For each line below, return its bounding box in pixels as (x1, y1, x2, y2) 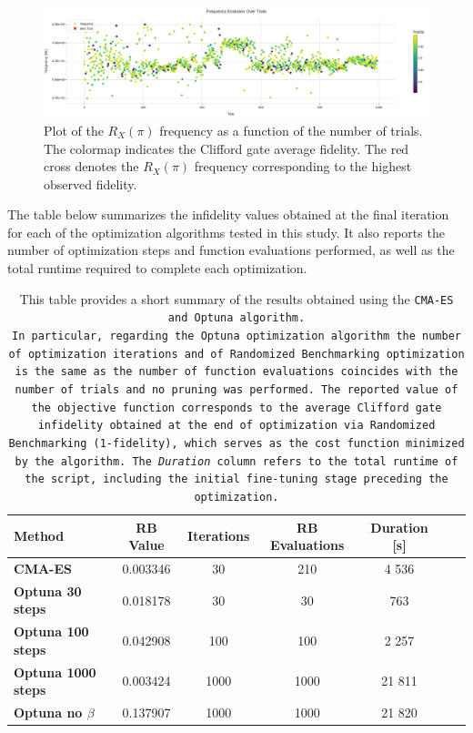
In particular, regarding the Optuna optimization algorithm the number (12, 329, 461, 342)
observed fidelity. (44, 174, 137, 193)
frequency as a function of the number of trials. (159, 120, 423, 139)
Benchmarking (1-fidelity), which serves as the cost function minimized (8, 436, 465, 450)
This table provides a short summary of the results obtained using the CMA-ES (19, 289, 454, 308)
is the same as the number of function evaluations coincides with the (15, 365, 458, 379)
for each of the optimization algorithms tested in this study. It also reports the (7, 222, 445, 241)
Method (14, 526, 65, 545)
